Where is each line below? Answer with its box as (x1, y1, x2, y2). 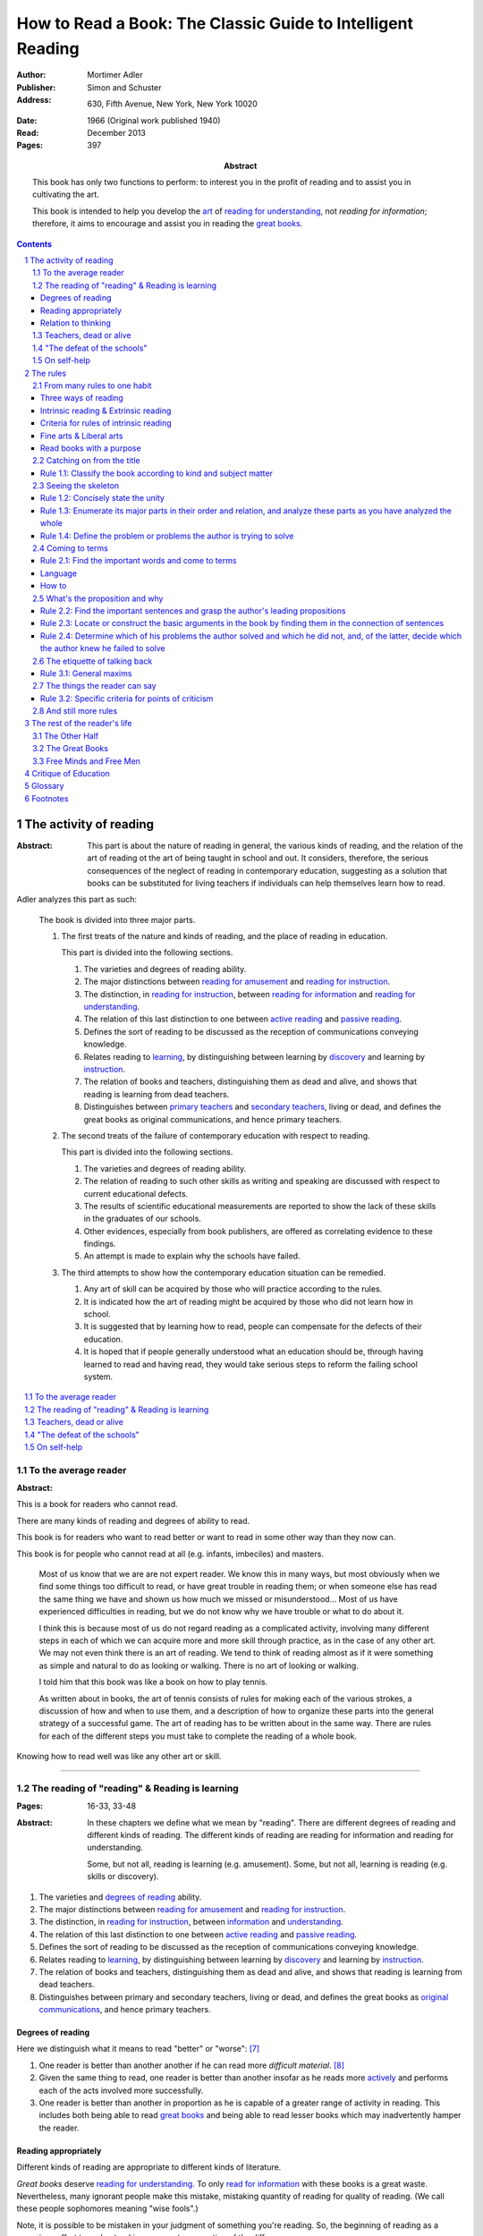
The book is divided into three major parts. (38, 914, 196, 925)
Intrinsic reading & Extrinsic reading (40, 405, 172, 416)
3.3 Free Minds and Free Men (32, 756, 140, 767)
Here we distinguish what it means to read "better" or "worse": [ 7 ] (16, 2044, 260, 2054)
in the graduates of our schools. (83, 1213, 201, 1224)
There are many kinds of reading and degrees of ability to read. (16, 1515, 250, 1526)
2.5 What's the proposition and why (32, 593, 164, 604)
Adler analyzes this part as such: (16, 894, 138, 905)
